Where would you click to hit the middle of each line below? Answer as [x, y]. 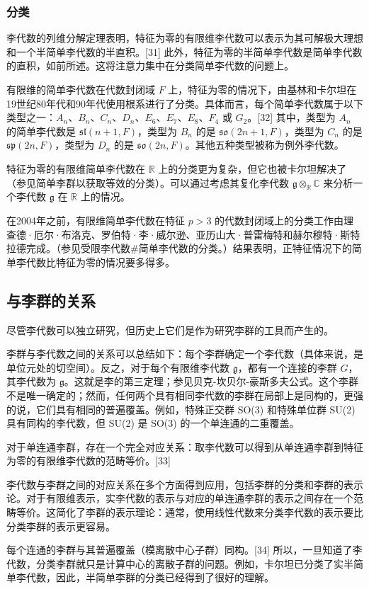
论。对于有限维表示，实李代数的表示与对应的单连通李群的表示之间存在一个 [180, 498]
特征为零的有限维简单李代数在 [76, 168]
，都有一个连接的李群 [287, 367]
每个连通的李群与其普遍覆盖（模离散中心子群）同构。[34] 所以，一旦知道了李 [184, 550]
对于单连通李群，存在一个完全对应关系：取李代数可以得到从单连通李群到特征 [185, 446]
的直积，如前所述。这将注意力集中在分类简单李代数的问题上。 [150, 65]
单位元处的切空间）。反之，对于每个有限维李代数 [118, 367]
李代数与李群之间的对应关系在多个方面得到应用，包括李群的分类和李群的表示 [185, 484]
